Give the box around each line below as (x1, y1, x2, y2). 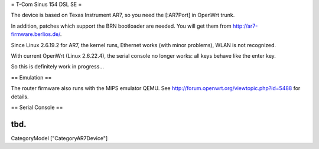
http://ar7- (232, 22, 258, 29)
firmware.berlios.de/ (11, 31, 60, 38)
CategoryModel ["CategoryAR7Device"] (11, 134, 108, 141)
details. (11, 93, 29, 100)
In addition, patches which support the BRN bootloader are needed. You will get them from (11, 22, 232, 29)
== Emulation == (11, 74, 52, 81)
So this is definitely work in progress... (11, 63, 105, 70)
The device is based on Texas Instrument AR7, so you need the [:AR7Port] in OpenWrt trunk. (11, 12, 235, 19)
